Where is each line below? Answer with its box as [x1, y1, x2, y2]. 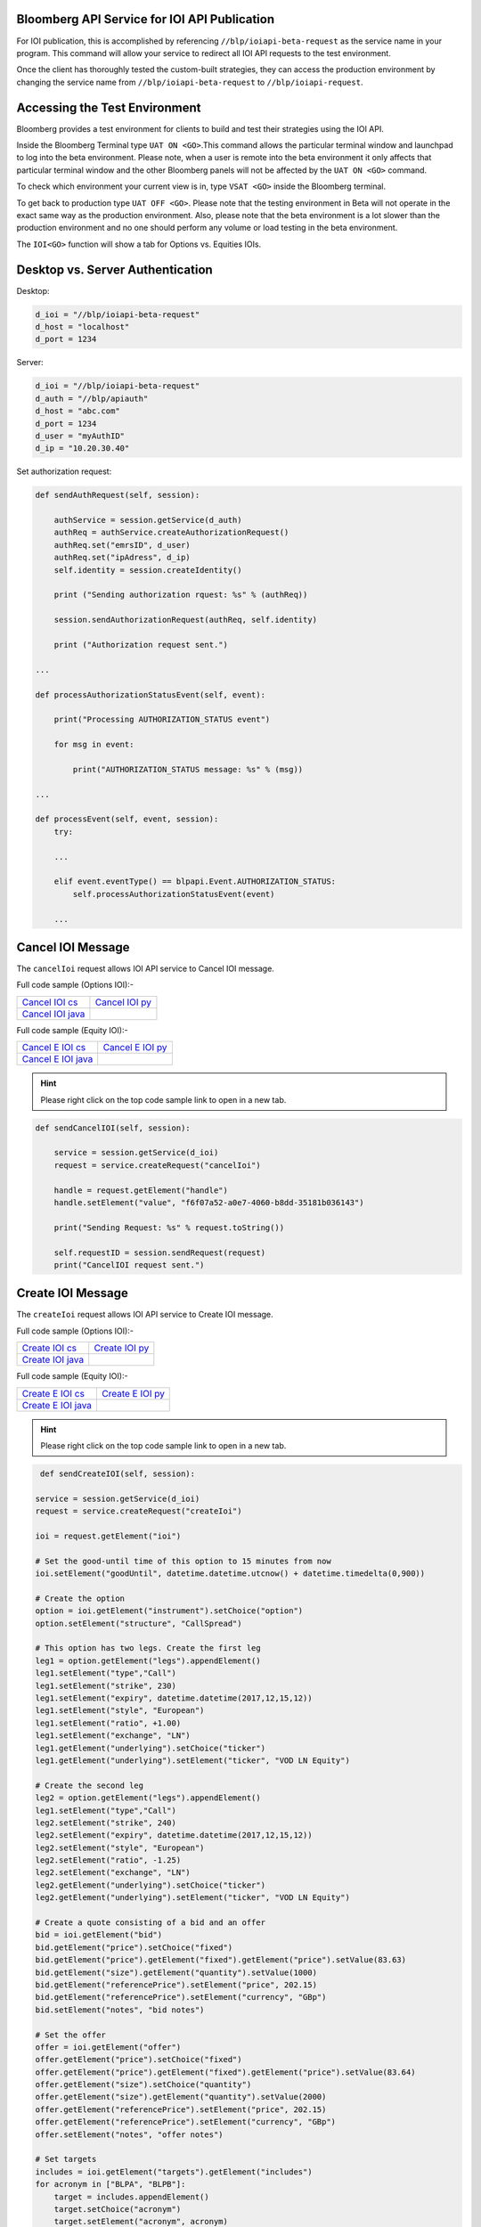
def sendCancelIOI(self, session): [35, 1122, 191, 1133]
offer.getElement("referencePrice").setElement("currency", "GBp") [35, 2117, 337, 2127]
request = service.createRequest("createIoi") [35, 1506, 242, 1516]
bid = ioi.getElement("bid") [35, 1929, 163, 1940]
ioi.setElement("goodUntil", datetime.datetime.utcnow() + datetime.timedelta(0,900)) [35, 1569, 426, 1578]
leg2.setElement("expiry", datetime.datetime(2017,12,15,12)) [35, 1831, 313, 1840]
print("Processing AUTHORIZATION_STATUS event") [53, 714, 271, 725]
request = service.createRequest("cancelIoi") [53, 1160, 262, 1171]
